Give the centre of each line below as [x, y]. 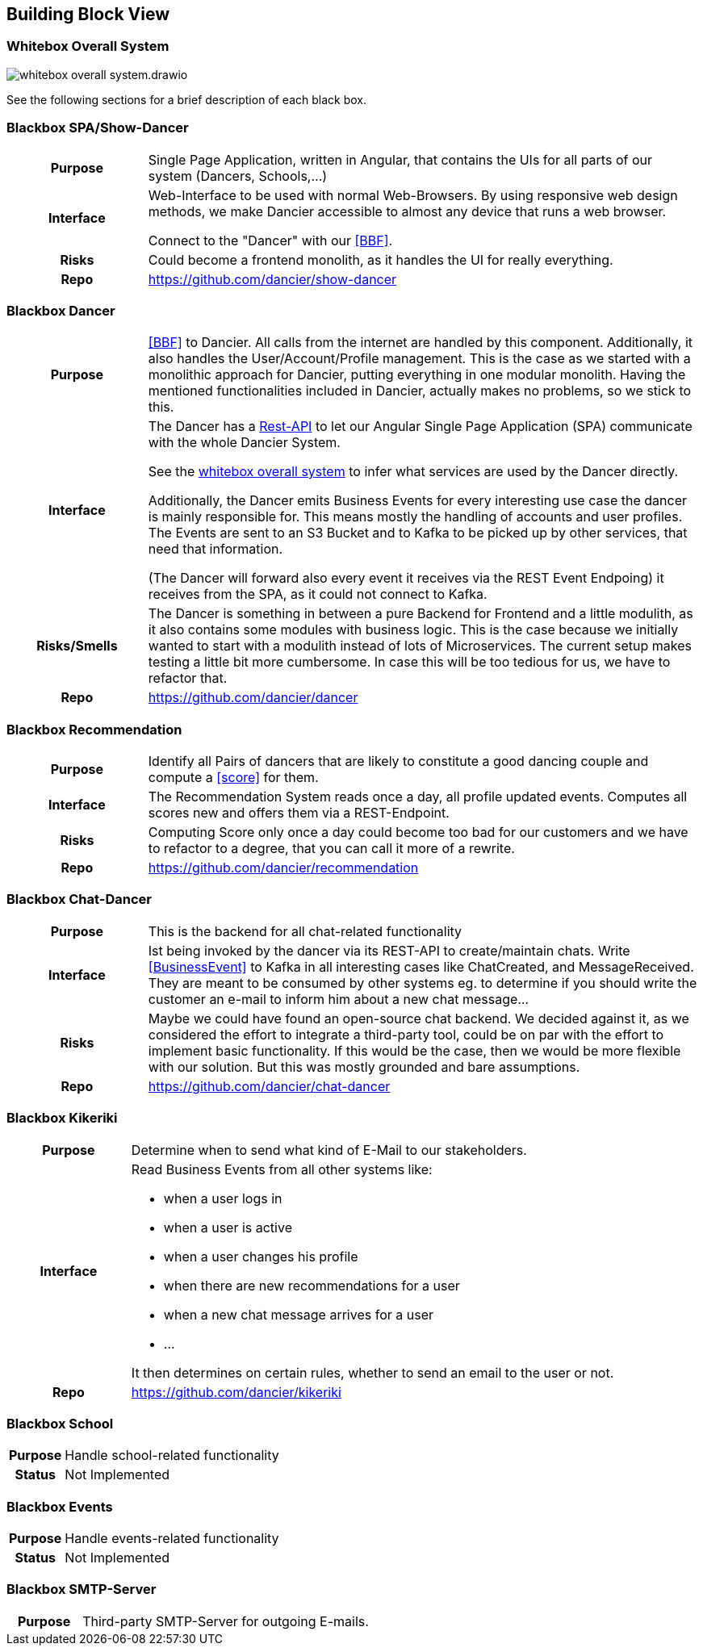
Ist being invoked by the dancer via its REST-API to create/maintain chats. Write [389, 950]
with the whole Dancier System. [244, 443]
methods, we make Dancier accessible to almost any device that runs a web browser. [407, 211]
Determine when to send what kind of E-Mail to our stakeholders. [329, 1150]
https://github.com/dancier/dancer [253, 698]
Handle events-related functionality [172, 1539]
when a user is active [228, 1227]
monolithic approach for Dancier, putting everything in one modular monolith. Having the [417, 375]
